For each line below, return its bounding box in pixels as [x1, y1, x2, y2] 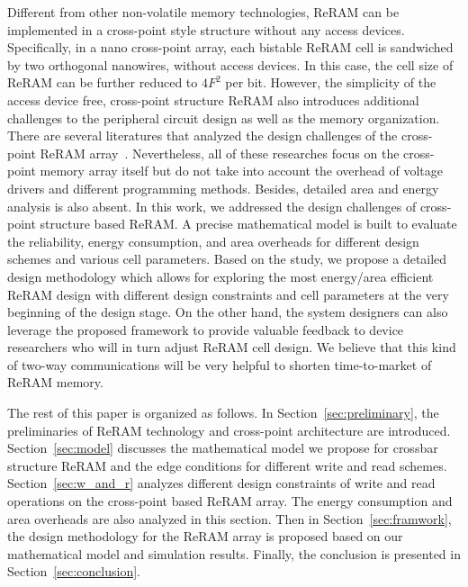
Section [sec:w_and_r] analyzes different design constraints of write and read [7, 474, 436, 492]
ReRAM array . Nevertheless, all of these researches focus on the [40, 143, 400, 162]
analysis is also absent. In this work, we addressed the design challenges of [7, 196, 417, 215]
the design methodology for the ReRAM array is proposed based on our [7, 527, 403, 546]
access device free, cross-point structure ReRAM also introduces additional [7, 90, 419, 109]
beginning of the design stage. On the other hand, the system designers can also [7, 303, 448, 321]
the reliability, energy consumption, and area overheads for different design [7, 231, 419, 250]
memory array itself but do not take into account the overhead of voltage [40, 161, 444, 180]
